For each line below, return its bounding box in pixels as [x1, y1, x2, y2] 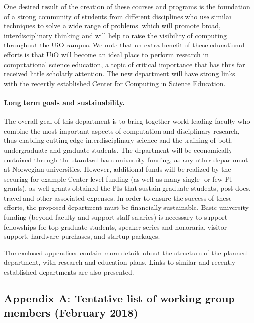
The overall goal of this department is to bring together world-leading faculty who [4, 116, 250, 126]
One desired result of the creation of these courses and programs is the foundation [4, 1, 250, 11]
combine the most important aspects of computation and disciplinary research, [4, 125, 240, 136]
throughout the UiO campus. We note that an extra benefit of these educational [4, 40, 245, 50]
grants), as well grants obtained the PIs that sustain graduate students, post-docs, [4, 183, 251, 193]
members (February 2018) [4, 305, 138, 320]
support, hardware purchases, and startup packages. [4, 231, 160, 241]
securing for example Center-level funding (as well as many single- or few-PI [4, 173, 232, 184]
